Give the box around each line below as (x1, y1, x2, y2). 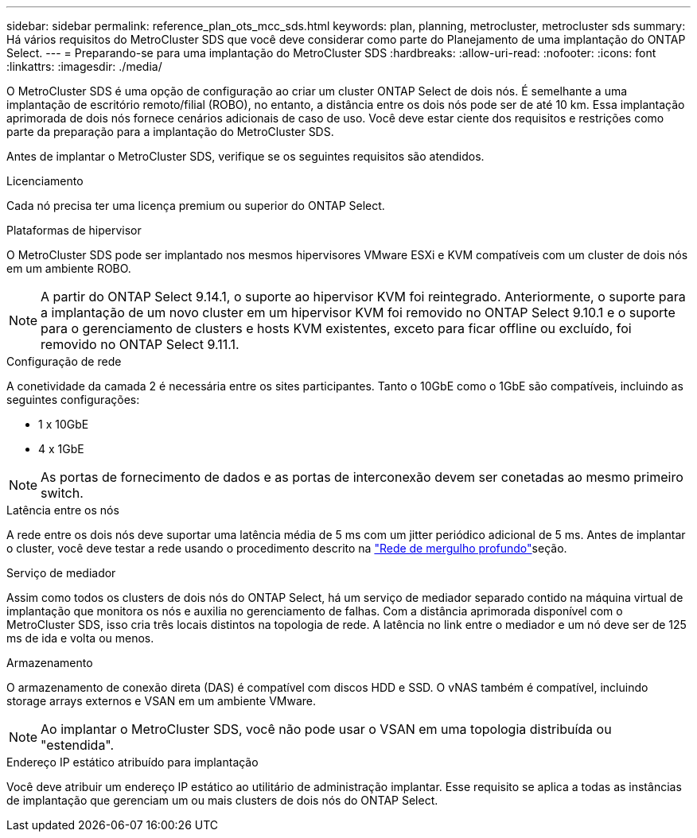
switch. (41, 485, 84, 501)
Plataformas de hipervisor (6, 223, 142, 237)
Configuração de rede (6, 355, 122, 368)
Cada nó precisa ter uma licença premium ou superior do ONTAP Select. (6, 199, 385, 212)
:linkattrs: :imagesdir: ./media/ (6, 60, 162, 73)
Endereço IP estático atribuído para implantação (6, 755, 259, 769)
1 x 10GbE (38, 417, 89, 431)
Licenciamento (6, 174, 84, 188)
